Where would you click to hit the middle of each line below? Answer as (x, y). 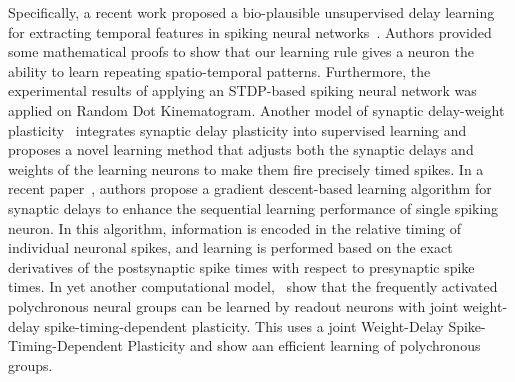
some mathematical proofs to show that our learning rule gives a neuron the (241, 51)
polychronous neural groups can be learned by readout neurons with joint (233, 305)
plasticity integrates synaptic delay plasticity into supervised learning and (237, 129)
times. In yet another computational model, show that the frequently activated (253, 286)
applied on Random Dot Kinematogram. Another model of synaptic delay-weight (256, 109)
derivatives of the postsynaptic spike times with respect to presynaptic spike (241, 266)
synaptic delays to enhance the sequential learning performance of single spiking (253, 207)
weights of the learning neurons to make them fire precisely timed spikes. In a (246, 168)
